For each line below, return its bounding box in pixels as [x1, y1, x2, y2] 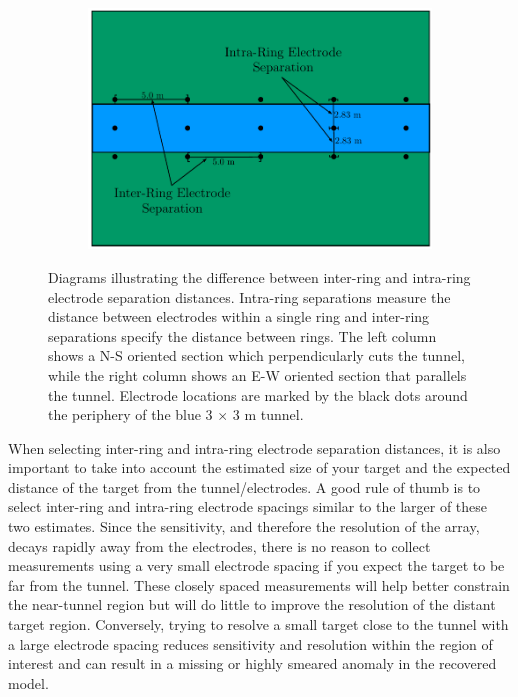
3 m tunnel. [232, 404, 304, 425]
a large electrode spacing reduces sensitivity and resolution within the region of [8, 633, 493, 654]
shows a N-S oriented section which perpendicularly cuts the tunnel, [48, 345, 465, 366]
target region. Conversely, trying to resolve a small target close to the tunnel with [8, 614, 509, 635]
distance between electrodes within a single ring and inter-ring [48, 306, 430, 327]
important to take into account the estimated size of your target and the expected [8, 457, 511, 478]
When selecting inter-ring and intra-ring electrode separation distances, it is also [8, 437, 501, 458]
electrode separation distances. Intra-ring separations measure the [48, 286, 451, 307]
